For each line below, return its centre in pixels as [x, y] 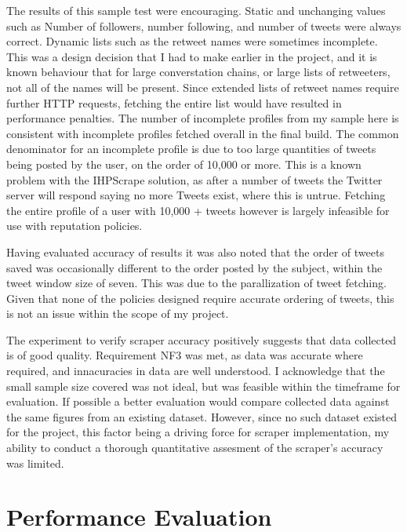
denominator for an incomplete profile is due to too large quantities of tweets [191, 149]
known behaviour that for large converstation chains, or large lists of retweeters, [198, 72]
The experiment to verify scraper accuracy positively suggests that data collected [202, 339]
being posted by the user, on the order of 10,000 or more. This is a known [184, 164]
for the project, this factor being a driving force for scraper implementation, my [198, 432]
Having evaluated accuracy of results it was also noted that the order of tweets [195, 251]
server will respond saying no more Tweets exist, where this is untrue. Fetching [196, 195]
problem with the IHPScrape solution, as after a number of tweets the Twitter [194, 179]
